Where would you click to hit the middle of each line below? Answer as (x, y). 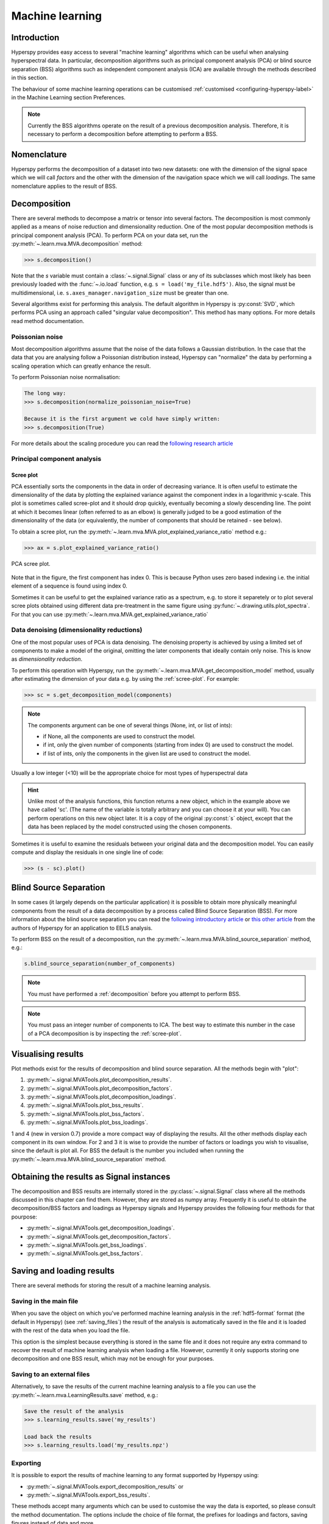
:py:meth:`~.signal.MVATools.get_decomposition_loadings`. (101, 1228)
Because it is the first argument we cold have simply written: (122, 419)
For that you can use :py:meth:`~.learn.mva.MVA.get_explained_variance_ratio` (110, 614)
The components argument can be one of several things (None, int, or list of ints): (130, 725)
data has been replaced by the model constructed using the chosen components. (130, 827)
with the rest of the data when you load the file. (71, 1330)
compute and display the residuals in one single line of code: (87, 852)
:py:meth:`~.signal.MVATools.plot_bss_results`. (85, 1105)
